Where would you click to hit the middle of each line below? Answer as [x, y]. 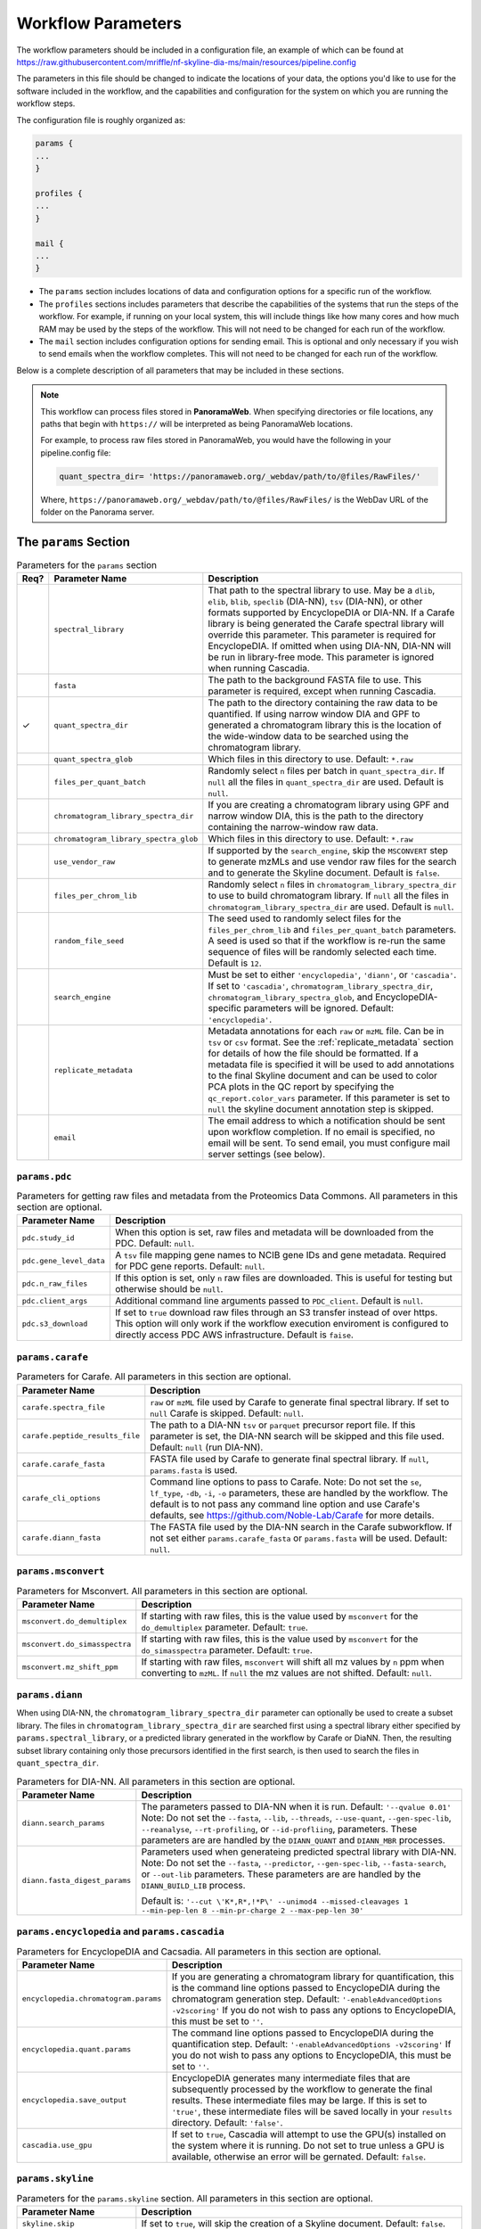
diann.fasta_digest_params [77, 1880]
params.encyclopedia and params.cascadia [120, 1932]
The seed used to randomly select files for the [305, 918]
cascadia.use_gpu [57, 2146]
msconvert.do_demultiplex [74, 1621]
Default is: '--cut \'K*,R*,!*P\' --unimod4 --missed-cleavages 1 [275, 1901]
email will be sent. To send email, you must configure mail [329, 1143]
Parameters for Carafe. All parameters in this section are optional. [154, 1377]
